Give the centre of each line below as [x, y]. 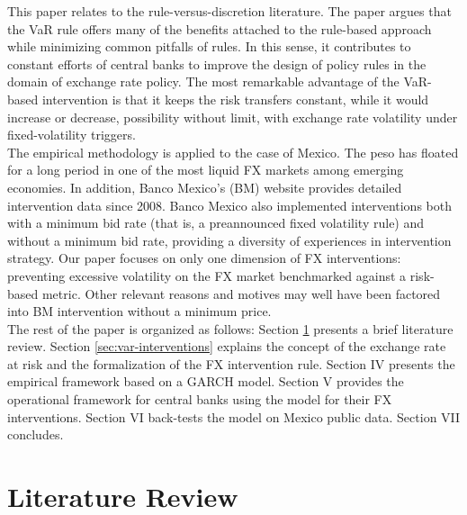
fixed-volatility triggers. [72, 135]
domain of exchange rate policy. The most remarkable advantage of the [203, 81]
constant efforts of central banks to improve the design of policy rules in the [217, 63]
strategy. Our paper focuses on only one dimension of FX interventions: [204, 258]
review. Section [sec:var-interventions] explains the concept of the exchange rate [227, 346]
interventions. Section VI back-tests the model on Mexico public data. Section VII [234, 416]
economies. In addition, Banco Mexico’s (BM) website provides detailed [205, 187]
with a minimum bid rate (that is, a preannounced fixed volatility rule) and [216, 223]
